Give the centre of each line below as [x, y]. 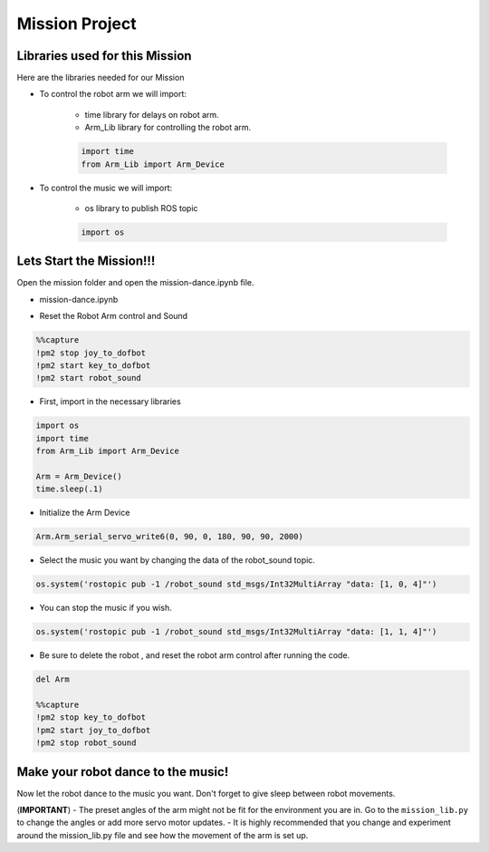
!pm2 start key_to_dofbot [93, 366]
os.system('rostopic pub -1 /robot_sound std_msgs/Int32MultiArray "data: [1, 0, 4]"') [236, 584]
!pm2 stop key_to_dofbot [91, 717]
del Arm [53, 679]
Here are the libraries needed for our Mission [101, 78]
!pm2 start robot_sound [89, 378]
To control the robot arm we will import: [113, 94]
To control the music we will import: [106, 188]
